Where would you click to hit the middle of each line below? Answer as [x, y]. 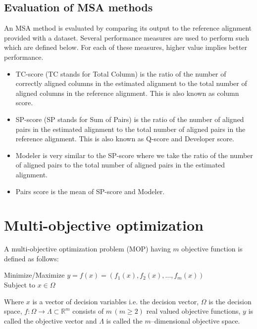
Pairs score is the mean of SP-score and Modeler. [90, 191]
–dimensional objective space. [195, 320]
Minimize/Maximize [34, 275]
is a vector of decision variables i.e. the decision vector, [116, 301]
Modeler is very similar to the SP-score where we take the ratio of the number [134, 155]
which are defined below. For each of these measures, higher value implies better [126, 47]
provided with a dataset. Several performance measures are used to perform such [127, 37]
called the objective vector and [51, 320]
